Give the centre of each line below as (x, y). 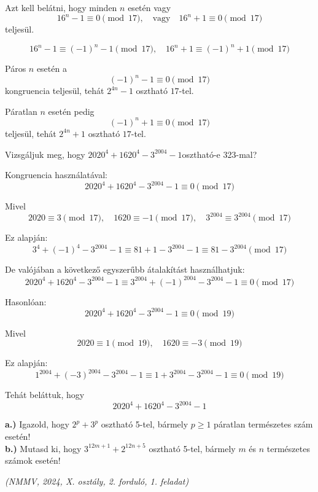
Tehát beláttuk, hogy (45, 395)
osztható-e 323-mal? (219, 154)
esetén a (52, 68)
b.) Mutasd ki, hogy (43, 448)
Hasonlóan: (26, 301)
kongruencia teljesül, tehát (55, 91)
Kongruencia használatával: (56, 175)
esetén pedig (71, 111)
